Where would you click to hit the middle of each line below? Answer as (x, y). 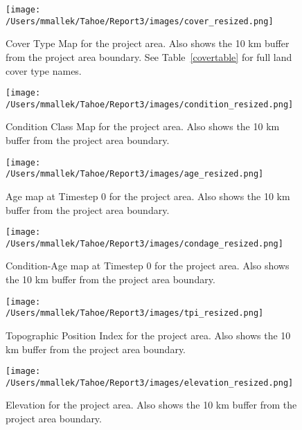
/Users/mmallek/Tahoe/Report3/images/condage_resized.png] (144, 243)
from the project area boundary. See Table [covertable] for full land (149, 56)
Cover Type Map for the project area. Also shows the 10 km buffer (148, 43)
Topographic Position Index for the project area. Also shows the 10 (148, 335)
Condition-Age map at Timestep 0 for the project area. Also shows (148, 266)
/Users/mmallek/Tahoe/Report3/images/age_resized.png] (135, 174)
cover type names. (44, 70)
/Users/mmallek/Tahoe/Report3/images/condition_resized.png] (150, 104)
